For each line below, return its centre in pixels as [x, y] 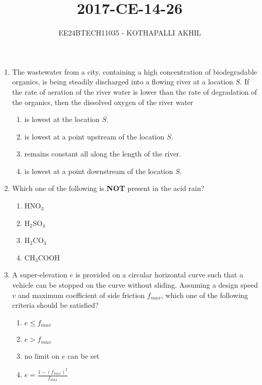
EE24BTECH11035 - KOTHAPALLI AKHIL [130, 33]
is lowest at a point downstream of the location [99, 171]
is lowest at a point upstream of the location [94, 136]
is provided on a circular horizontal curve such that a [159, 275]
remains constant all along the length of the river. [103, 154]
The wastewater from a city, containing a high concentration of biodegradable [135, 71]
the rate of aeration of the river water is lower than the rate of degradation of [135, 91]
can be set [84, 355]
